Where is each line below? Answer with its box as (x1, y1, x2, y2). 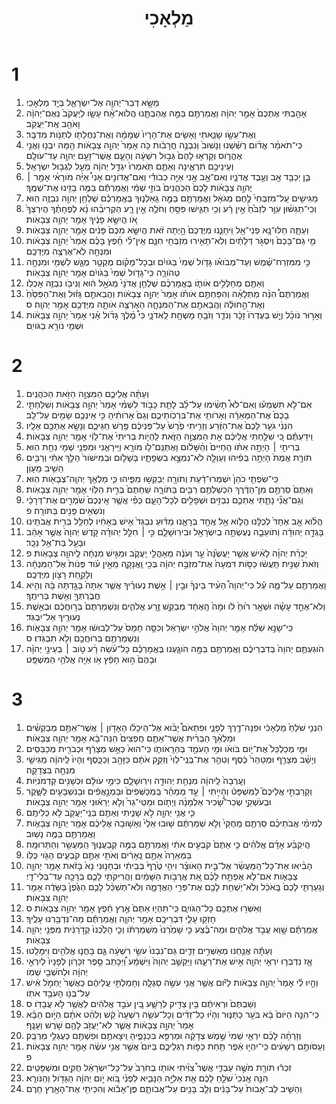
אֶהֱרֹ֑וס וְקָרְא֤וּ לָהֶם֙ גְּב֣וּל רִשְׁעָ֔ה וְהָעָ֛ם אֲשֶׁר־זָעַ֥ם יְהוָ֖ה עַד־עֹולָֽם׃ (25, 149, 243, 161)
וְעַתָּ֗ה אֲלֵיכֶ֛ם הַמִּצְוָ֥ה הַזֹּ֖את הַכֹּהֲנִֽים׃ (25, 387, 149, 399)
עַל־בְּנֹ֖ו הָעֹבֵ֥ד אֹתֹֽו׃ (25, 987, 91, 999)
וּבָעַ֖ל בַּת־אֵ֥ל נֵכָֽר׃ (25, 536, 86, 548)
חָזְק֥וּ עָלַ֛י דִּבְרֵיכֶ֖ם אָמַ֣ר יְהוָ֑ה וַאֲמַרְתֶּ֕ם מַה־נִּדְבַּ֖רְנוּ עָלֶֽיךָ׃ (25, 912, 216, 924)
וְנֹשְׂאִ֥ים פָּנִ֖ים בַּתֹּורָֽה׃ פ (25, 504, 106, 516)
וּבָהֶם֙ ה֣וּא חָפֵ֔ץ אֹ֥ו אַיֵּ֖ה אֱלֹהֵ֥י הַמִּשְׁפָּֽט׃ (25, 653, 158, 665)
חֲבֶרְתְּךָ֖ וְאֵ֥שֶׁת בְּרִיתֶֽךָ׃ (25, 589, 101, 601)
